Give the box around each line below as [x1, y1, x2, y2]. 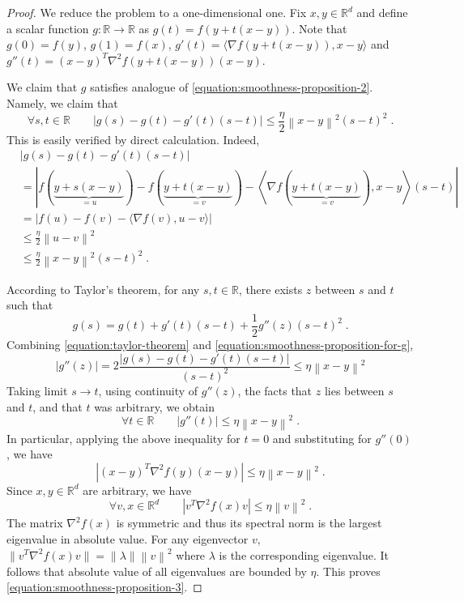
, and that [32, 398, 83, 415]
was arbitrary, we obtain [94, 398, 215, 415]
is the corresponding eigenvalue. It [219, 546, 390, 563]
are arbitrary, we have [83, 481, 192, 498]
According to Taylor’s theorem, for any [6, 280, 200, 297]
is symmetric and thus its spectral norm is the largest [116, 514, 382, 531]
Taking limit [6, 381, 68, 399]
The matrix [6, 514, 63, 531]
